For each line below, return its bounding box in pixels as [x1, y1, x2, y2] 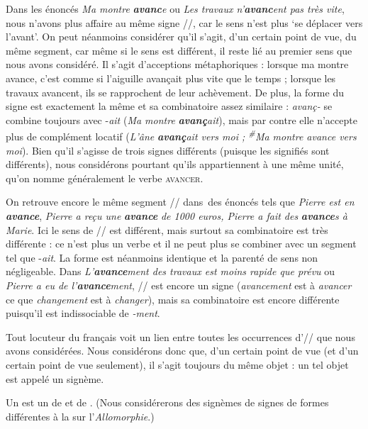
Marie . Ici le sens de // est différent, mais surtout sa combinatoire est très [6, 222, 328, 237]
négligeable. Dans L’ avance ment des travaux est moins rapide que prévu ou [6, 264, 335, 279]
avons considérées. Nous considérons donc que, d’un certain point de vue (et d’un [6, 343, 359, 358]
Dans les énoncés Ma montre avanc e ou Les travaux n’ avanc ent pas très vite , [6, 1, 345, 16]
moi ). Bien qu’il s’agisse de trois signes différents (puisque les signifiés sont [6, 143, 330, 157]
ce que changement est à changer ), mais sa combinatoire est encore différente [6, 291, 340, 306]
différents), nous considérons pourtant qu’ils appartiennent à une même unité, [6, 157, 344, 172]
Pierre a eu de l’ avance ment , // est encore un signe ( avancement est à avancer [6, 277, 352, 292]
